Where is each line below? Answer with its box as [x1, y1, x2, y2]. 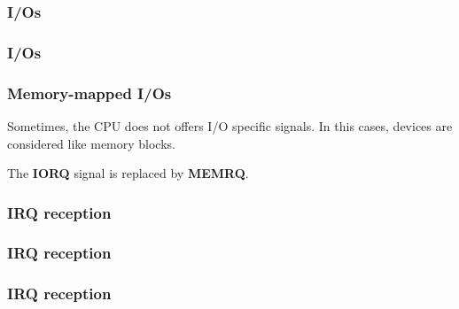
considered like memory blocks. [7, 134, 175, 152]
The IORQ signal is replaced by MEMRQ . [7, 164, 249, 182]
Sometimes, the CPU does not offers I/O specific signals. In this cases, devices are [7, 116, 453, 135]
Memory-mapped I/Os [7, 81, 172, 104]
